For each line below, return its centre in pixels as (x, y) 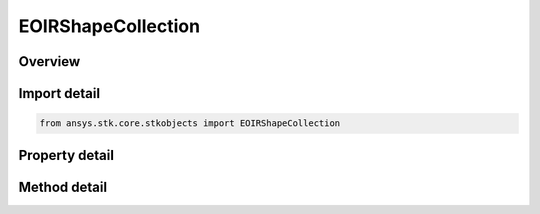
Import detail (59, 93)
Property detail (66, 155)
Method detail (63, 186)
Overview (49, 61)
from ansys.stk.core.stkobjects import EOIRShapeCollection (190, 123)
